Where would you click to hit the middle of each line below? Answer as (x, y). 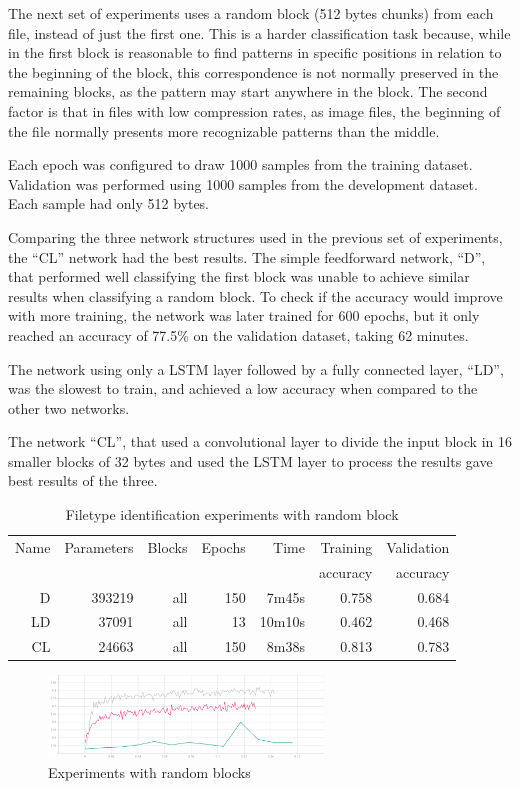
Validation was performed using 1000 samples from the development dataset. (243, 183)
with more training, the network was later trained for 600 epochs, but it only (244, 315)
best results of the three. (83, 480)
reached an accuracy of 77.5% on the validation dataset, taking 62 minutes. (238, 334)
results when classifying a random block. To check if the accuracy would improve (255, 295)
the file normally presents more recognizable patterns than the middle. (224, 130)
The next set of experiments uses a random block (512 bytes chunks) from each (251, 13)
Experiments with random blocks (149, 771)
